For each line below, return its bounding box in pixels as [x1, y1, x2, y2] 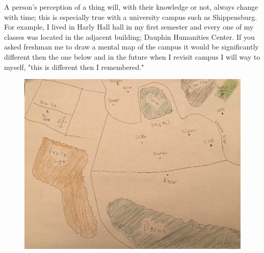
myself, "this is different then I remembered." [4, 61, 144, 72]
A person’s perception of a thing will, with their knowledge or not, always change [4, 2, 258, 12]
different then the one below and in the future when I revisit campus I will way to [4, 51, 260, 62]
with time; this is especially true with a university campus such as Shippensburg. [4, 11, 257, 22]
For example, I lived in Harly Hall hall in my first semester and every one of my [4, 21, 254, 32]
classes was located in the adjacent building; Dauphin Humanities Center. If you [4, 31, 255, 42]
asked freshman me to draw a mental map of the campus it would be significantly [4, 41, 259, 52]
